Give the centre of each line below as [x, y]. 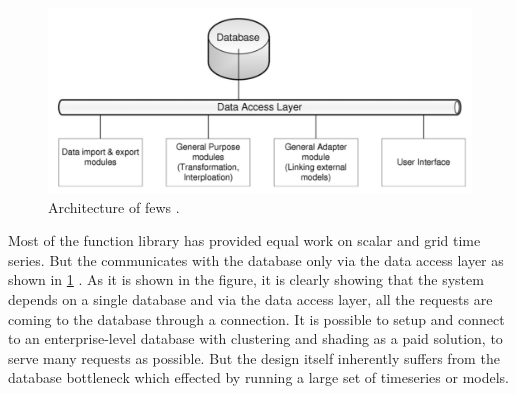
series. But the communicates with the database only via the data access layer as [256, 259]
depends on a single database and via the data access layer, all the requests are [250, 299]
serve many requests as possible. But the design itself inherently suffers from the [254, 357]
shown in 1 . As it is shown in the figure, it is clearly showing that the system [246, 279]
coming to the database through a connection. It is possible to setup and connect [256, 318]
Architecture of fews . [114, 206]
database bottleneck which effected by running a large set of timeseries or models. [258, 377]
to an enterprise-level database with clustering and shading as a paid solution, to [255, 338]
